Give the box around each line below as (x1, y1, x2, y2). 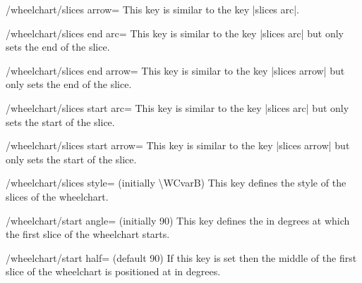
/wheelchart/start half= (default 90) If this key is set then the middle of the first (6, 250, 357, 265)
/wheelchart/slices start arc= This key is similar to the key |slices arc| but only (6, 100, 349, 115)
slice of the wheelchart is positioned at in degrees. (6, 264, 221, 279)
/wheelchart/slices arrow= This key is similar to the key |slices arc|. (6, 2, 300, 16)
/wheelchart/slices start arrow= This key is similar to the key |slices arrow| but (6, 138, 350, 153)
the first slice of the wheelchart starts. (6, 227, 170, 241)
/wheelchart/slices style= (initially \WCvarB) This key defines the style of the (6, 175, 346, 190)
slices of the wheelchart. (6, 189, 109, 203)
